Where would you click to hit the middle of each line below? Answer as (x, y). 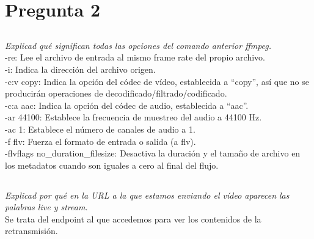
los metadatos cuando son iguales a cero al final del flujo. (112, 165)
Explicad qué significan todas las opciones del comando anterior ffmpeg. (138, 45)
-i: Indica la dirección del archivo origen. (80, 69)
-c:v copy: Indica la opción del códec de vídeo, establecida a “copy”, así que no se (157, 81)
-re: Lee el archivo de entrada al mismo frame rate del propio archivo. (135, 57)
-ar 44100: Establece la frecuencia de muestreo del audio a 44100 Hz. (133, 117)
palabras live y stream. (46, 207)
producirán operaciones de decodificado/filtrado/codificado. (116, 93)
